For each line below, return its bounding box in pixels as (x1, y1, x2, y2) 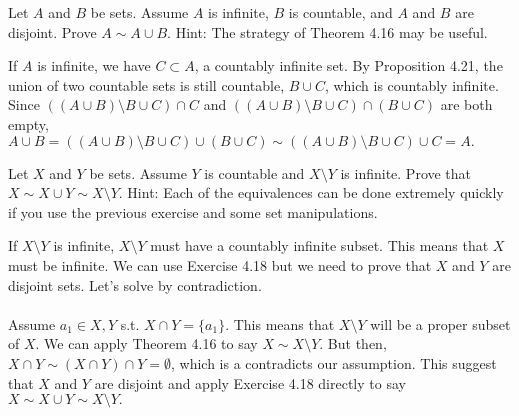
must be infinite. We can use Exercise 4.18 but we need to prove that (8, 254, 432, 275)
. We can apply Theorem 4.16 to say (35, 333, 258, 354)
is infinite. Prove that (340, 162, 472, 183)
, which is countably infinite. (324, 74, 499, 95)
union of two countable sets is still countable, (8, 74, 285, 95)
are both (440, 94, 493, 115)
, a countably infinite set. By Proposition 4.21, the (194, 55, 503, 76)
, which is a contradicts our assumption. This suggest (171, 352, 497, 373)
